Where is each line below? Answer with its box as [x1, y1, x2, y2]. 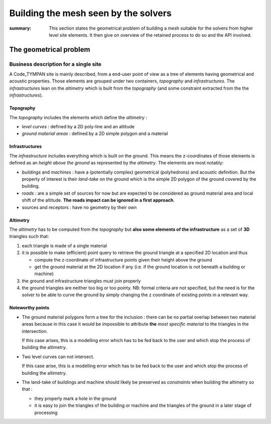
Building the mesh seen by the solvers [9, 8, 172, 19]
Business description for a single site [9, 60, 102, 67]
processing [34, 409, 58, 415]
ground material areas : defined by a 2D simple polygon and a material [22, 131, 168, 137]
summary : [9, 25, 32, 31]
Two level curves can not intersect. [22, 354, 95, 360]
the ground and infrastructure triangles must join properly [22, 278, 141, 284]
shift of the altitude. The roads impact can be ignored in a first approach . [22, 197, 175, 203]
